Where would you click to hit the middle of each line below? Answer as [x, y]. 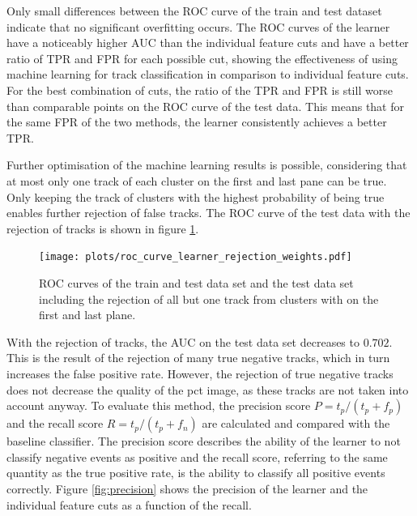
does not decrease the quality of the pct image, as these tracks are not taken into [208, 389]
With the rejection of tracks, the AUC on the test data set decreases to [183, 341]
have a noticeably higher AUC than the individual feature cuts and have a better [208, 43]
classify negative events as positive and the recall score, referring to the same [197, 456]
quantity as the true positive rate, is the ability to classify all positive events [196, 473]
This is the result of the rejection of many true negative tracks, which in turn [198, 358]
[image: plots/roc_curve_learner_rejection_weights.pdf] [196, 257]
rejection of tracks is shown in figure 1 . [103, 228]
